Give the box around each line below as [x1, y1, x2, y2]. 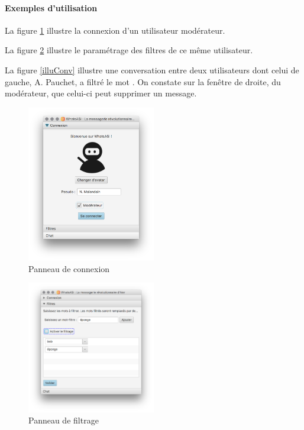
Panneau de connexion [28, 262, 110, 274]
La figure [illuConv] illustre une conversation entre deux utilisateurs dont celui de [5, 63, 299, 76]
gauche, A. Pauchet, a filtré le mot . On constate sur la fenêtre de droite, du [5, 75, 281, 88]
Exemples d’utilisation [5, 1, 98, 14]
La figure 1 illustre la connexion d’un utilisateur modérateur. [5, 24, 225, 36]
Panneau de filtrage [28, 414, 99, 426]
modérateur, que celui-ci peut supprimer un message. [5, 87, 197, 99]
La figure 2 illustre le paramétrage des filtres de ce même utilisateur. [5, 44, 253, 56]
